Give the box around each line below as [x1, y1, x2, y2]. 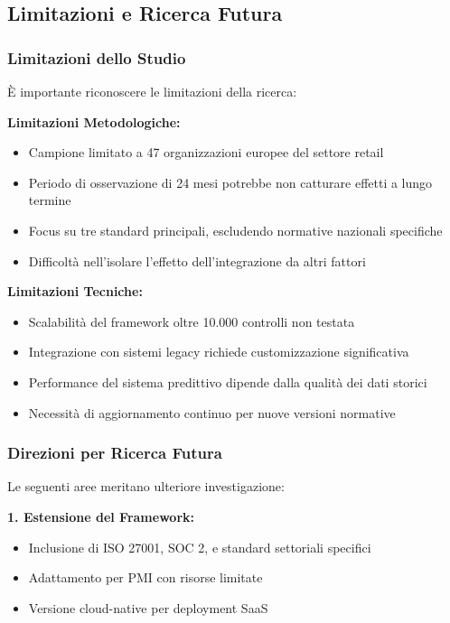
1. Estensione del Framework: [7, 507, 194, 525]
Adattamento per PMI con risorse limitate [28, 568, 263, 587]
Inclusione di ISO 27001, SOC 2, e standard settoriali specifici [28, 537, 371, 556]
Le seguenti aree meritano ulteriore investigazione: [7, 477, 285, 496]
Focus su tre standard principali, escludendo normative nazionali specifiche [28, 220, 443, 239]
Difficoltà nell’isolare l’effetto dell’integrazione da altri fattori [28, 251, 366, 270]
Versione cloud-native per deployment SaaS [28, 598, 268, 617]
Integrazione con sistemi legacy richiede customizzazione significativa [28, 342, 409, 361]
